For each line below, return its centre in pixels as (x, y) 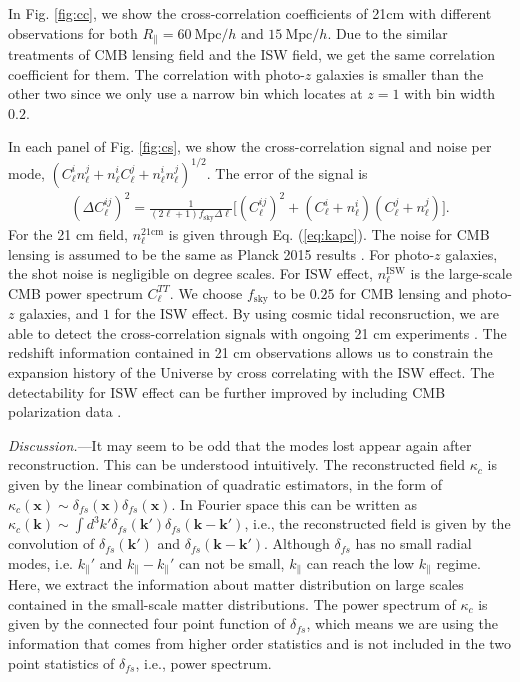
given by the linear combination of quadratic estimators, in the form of (225, 484)
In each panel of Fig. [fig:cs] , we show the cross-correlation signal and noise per (250, 146)
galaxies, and (59, 313)
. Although (297, 543)
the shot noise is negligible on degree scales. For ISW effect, (190, 273)
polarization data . (65, 411)
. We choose (206, 292)
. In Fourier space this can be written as (294, 503)
